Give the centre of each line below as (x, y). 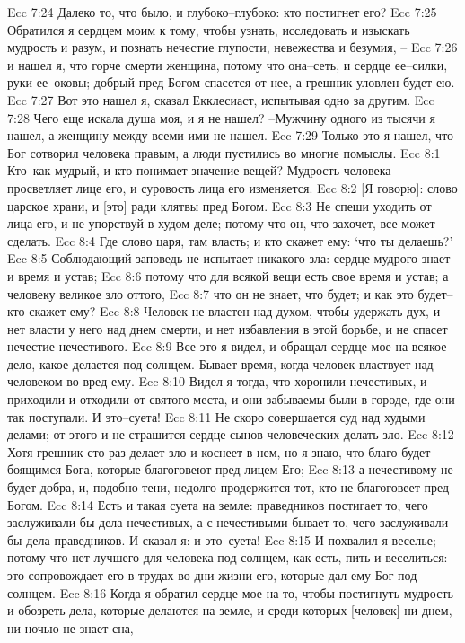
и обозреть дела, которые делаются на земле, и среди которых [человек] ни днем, (230, 610)
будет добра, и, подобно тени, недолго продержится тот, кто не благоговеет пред (228, 487)
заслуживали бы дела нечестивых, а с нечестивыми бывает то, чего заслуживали (228, 522)
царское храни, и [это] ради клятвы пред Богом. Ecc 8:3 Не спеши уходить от (219, 205)
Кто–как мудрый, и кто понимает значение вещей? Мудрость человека (199, 170)
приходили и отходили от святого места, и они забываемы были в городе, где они (231, 399)
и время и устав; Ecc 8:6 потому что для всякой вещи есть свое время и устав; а (228, 275)
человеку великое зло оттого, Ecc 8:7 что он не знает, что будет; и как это (211, 293)
